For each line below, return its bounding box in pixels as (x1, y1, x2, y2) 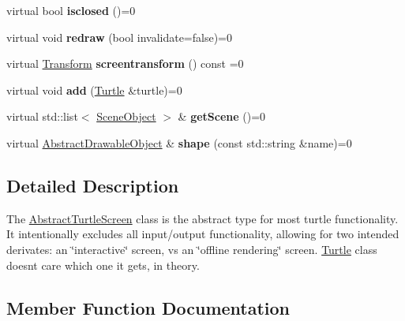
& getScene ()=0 (178, 108, 266, 125)
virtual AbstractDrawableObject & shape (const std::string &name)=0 (6, 134, 352, 151)
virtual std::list (6, 108, 78, 125)
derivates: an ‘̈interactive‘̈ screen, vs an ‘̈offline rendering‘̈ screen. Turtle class (6, 241, 377, 257)
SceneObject (96, 108, 156, 125)
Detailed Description (6, 173, 179, 197)
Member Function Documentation (6, 295, 291, 319)
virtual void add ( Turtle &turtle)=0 (6, 81, 182, 98)
